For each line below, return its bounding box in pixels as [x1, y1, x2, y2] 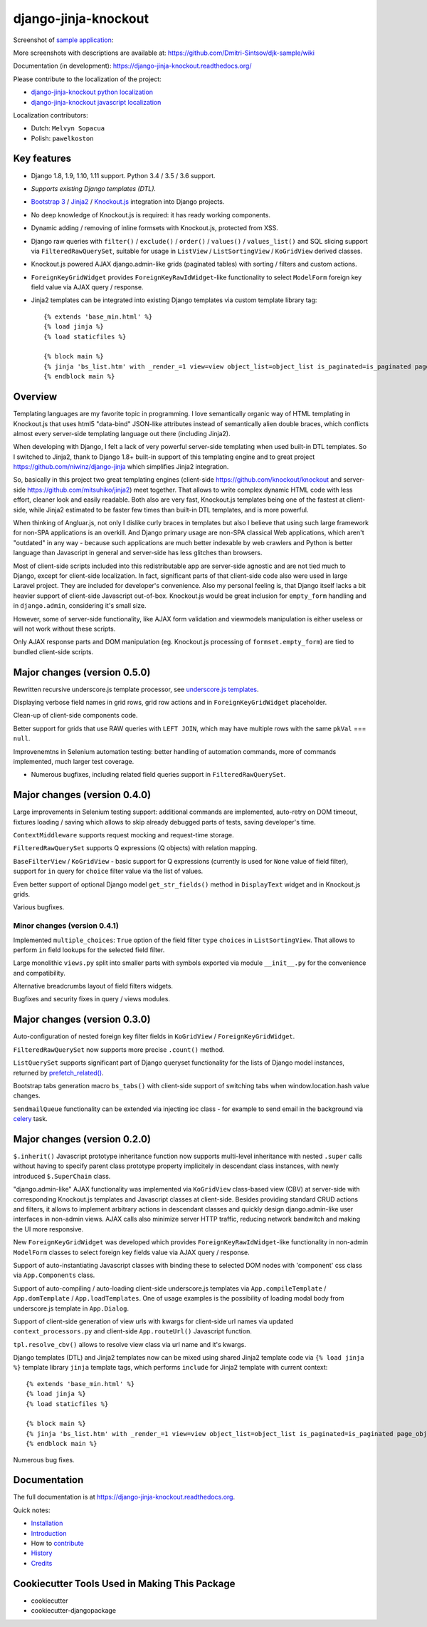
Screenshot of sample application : [13, 36, 114, 44]
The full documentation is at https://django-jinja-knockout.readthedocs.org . [13, 1493, 235, 1502]
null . [13, 734, 31, 743]
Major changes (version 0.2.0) [13, 1133, 151, 1145]
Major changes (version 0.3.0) [13, 1013, 151, 1026]
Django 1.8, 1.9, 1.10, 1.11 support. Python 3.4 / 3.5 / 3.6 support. [31, 171, 216, 180]
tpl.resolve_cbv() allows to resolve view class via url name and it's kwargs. [13, 1340, 247, 1348]
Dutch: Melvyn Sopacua [31, 124, 105, 133]
